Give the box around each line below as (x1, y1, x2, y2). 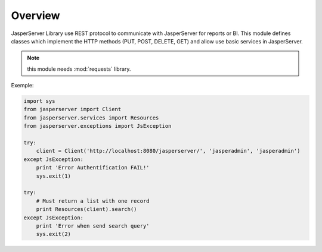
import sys (23, 98, 55, 105)
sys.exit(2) (36, 231, 72, 238)
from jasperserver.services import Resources (23, 114, 159, 121)
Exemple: (11, 82, 34, 89)
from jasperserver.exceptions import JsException (23, 122, 172, 130)
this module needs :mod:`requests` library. (27, 65, 131, 73)
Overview (11, 9, 60, 22)
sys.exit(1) (36, 172, 72, 179)
